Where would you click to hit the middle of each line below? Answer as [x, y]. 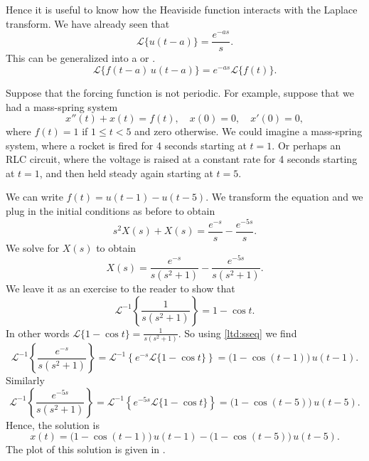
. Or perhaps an [306, 145]
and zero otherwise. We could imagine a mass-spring [248, 131]
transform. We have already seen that [88, 23]
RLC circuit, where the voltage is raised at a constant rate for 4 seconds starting [182, 159]
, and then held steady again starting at [126, 173]
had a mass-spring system [62, 106]
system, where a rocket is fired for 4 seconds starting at [126, 145]
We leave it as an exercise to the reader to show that [121, 288]
